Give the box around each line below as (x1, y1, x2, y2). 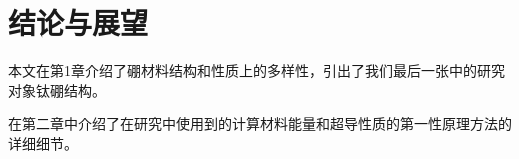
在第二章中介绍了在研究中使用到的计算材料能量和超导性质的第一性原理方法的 (8, 113, 512, 134)
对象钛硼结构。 (8, 79, 106, 100)
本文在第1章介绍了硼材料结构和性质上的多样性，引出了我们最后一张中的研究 (8, 60, 505, 81)
